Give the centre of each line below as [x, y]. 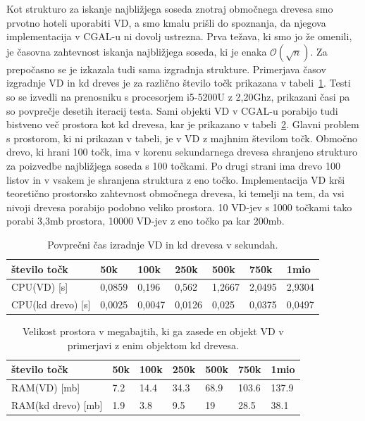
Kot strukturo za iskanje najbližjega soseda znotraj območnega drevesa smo [170, 8]
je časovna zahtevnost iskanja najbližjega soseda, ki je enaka [137, 51]
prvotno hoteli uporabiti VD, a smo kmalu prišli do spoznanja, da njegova [166, 22]
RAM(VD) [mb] [46, 388]
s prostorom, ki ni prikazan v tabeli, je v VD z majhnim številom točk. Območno [182, 138]
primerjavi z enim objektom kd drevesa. [153, 345]
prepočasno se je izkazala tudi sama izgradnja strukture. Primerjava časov [166, 69]
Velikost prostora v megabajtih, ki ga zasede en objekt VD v [153, 331]
